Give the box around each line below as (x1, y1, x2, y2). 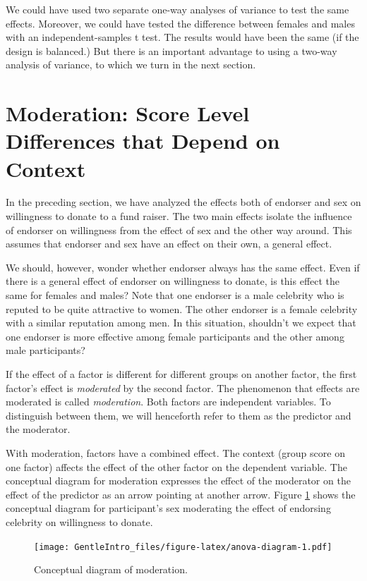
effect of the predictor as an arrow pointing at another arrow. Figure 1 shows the (6, 487, 356, 501)
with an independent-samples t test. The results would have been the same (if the (6, 30, 359, 44)
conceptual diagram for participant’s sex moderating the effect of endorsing (6, 501, 331, 515)
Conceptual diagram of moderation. (34, 562, 188, 577)
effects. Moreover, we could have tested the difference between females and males (6, 16, 355, 30)
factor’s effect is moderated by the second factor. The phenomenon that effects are (6, 380, 360, 395)
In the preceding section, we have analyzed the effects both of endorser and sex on (6, 195, 361, 209)
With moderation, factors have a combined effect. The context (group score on (6, 445, 345, 460)
